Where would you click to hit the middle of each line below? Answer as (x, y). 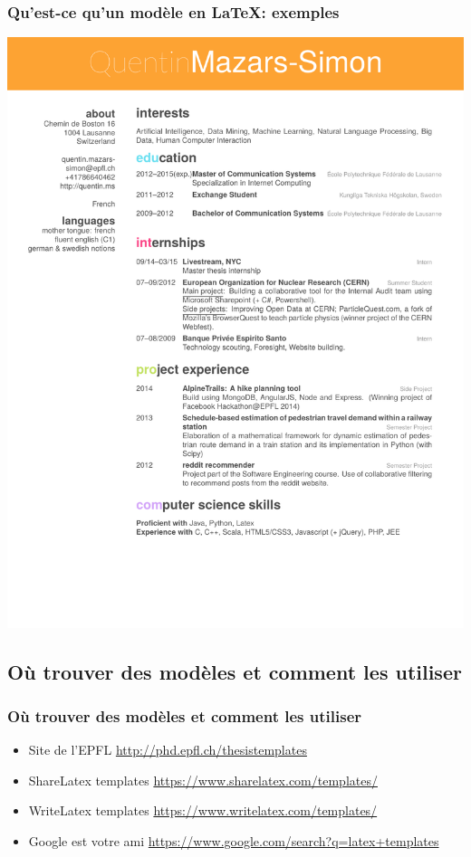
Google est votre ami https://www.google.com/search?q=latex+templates (234, 841)
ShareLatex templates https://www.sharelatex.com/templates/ (203, 780)
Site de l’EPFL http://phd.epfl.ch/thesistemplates (168, 750)
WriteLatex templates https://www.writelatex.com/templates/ (203, 810)
